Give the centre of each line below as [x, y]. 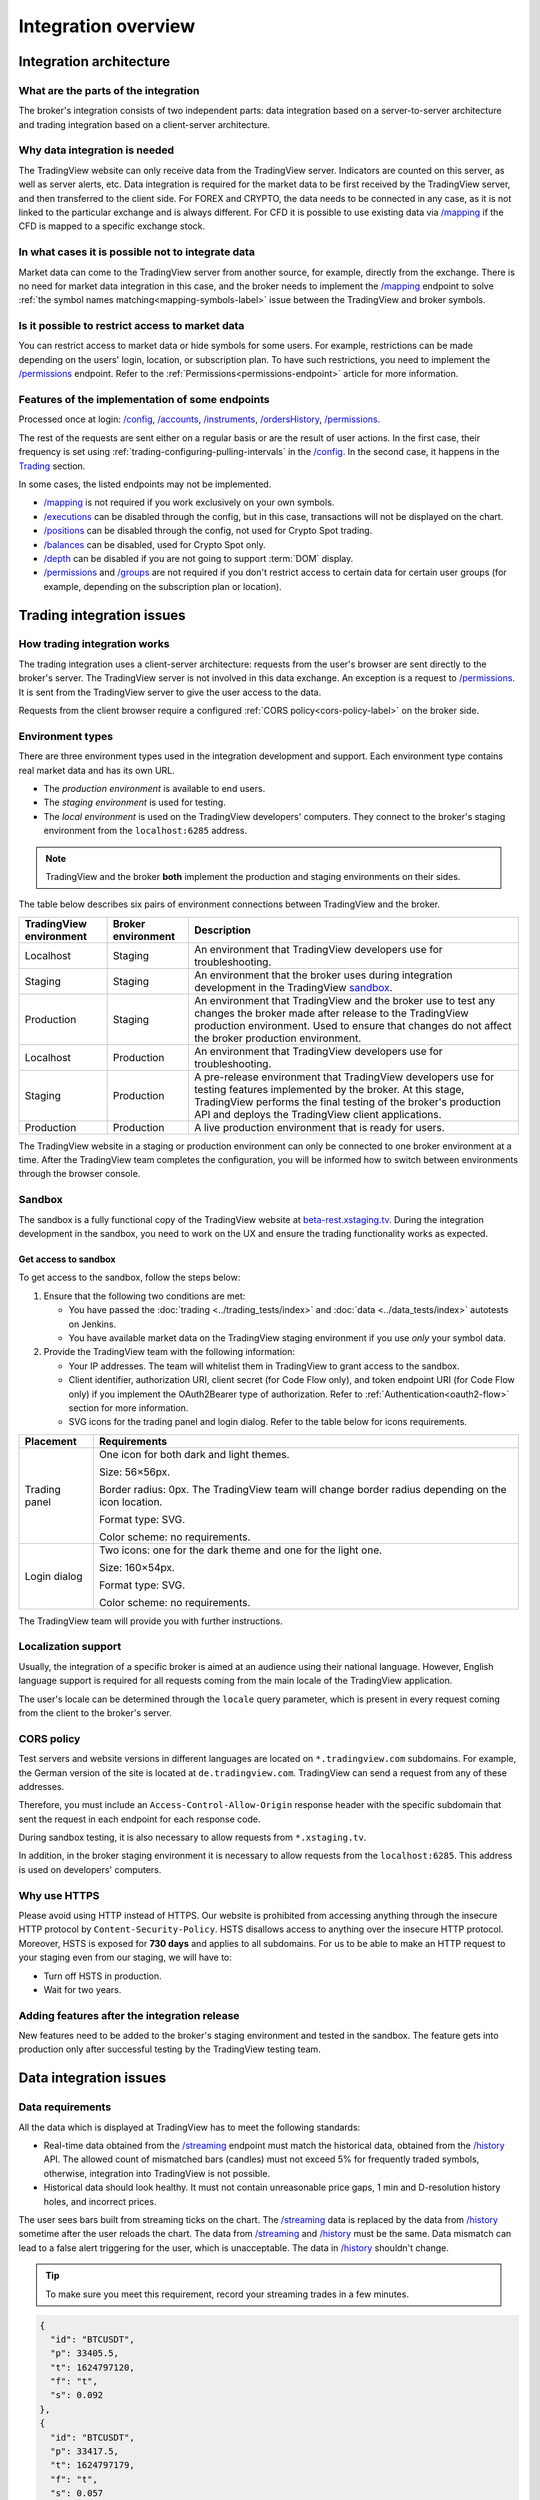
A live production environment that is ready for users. [319, 1127]
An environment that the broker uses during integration [323, 975]
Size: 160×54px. [136, 1567]
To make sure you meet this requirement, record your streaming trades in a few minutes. [227, 2294]
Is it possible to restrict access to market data [131, 326]
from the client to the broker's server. [95, 1712]
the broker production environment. [277, 1038]
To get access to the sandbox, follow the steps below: [129, 1277]
